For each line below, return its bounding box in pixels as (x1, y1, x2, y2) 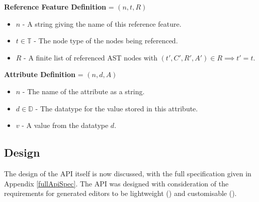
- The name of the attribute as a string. (22, 86, 145, 96)
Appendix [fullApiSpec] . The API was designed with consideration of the (4, 178, 229, 188)
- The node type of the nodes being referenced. (34, 35, 178, 46)
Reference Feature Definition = (4, 2, 114, 12)
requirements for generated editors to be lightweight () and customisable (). (4, 188, 237, 198)
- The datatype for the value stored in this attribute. (35, 103, 198, 113)
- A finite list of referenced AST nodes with (24, 52, 157, 62)
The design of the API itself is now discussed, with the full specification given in (4, 168, 251, 178)
